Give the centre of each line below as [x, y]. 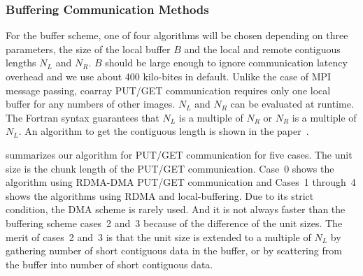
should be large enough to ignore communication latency [226, 63]
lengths [21, 63]
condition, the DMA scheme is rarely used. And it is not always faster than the [176, 209]
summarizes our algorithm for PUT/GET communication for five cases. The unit [179, 154]
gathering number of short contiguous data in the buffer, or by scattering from [174, 250]
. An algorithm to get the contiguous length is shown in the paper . [164, 131]
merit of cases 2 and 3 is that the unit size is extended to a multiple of [158, 237]
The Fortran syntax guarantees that [83, 117]
